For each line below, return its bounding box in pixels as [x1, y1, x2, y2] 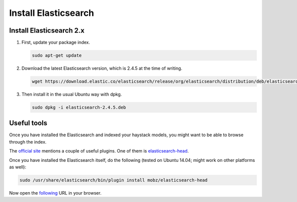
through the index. [9, 139, 47, 145]
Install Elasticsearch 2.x [9, 26, 85, 35]
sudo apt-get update [32, 52, 82, 58]
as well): [9, 164, 27, 170]
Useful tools [9, 119, 48, 127]
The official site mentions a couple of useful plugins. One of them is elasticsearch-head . [9, 148, 189, 154]
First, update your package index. [21, 40, 90, 46]
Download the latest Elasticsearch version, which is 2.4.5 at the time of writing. [21, 65, 183, 71]
